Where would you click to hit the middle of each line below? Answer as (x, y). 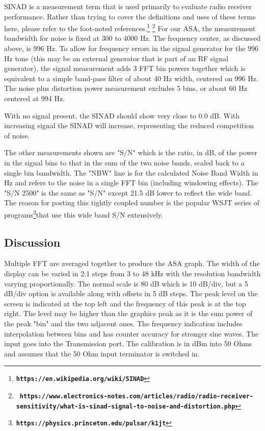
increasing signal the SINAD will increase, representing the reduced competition (129, 125)
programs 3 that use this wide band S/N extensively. (84, 213)
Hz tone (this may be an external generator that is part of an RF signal (116, 58)
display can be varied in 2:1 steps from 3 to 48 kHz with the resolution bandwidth (132, 273)
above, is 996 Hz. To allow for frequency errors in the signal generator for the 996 (131, 48)
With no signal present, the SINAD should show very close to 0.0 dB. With (122, 115)
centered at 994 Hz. (35, 98)
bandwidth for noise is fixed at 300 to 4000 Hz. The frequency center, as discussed (132, 38)
